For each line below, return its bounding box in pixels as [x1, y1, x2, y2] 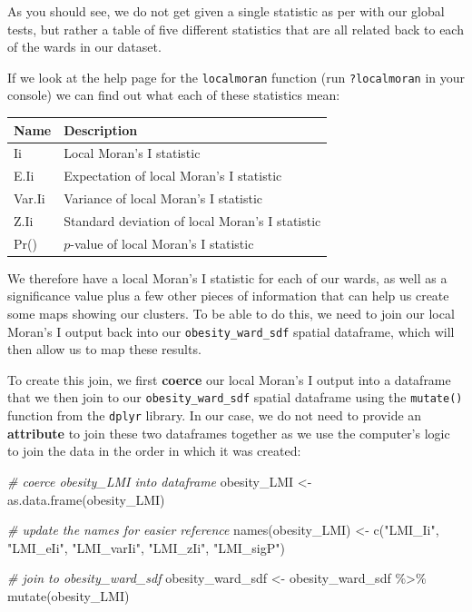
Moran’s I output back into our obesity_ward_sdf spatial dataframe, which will [7, 321, 455, 341]
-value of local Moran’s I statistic [70, 233, 254, 252]
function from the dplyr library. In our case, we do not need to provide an [7, 406, 422, 425]
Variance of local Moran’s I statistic [64, 189, 263, 208]
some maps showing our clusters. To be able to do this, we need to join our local [7, 304, 455, 323]
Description [64, 120, 138, 139]
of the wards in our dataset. [7, 37, 162, 56]
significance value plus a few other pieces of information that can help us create [7, 286, 449, 305]
